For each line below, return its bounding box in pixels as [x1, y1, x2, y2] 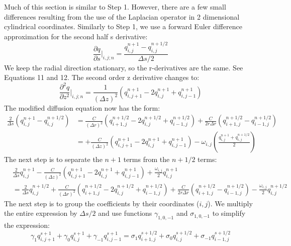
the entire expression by [4, 208, 77, 218]
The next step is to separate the [4, 154, 103, 165]
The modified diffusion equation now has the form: [4, 102, 160, 113]
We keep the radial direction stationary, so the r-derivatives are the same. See [4, 62, 243, 72]
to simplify [212, 208, 246, 218]
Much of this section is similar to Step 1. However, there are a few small [4, 2, 226, 12]
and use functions [98, 208, 152, 218]
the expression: [4, 220, 50, 230]
